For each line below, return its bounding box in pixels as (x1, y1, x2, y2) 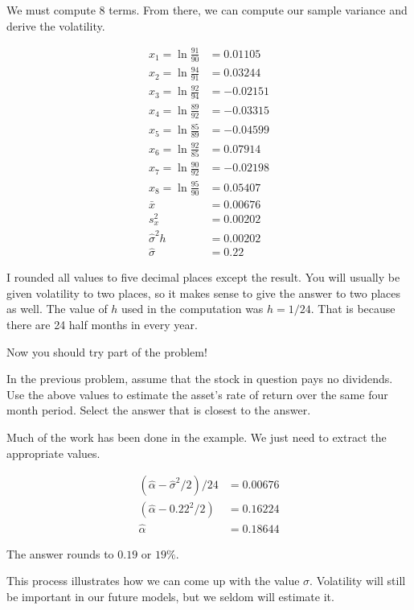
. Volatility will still (309, 572, 406, 589)
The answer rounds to (6, 545, 114, 562)
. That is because (310, 300, 396, 317)
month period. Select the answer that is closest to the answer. (6, 402, 311, 418)
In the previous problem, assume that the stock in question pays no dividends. (6, 370, 393, 387)
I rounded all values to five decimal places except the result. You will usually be (6, 269, 400, 286)
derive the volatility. (6, 17, 105, 34)
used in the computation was (121, 300, 264, 317)
